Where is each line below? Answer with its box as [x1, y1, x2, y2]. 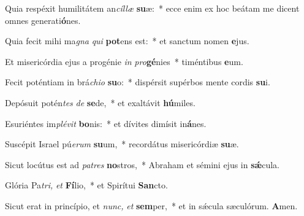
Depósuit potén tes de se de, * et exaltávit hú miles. [5, 96, 196, 109]
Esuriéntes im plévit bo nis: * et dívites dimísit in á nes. [5, 117, 207, 129]
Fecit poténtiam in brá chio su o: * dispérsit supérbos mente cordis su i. [5, 75, 270, 88]
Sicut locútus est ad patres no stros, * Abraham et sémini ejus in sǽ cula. [5, 158, 279, 171]
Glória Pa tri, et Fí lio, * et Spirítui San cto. [5, 179, 168, 191]
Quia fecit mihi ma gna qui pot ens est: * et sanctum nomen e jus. [5, 34, 249, 47]
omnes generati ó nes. [5, 13, 81, 26]
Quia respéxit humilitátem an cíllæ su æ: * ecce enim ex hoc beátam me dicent [5, 2, 300, 14]
